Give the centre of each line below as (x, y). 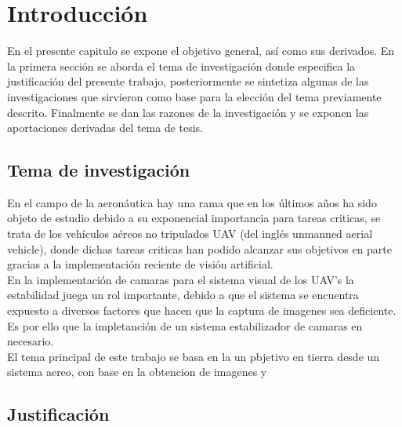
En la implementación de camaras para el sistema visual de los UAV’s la (181, 279)
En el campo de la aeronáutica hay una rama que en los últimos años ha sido (192, 202)
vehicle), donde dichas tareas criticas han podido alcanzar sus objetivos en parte (200, 248)
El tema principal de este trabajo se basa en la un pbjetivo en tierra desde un (194, 356)
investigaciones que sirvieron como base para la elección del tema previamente (194, 96)
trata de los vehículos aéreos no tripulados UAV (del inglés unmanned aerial (190, 234)
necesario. (31, 341)
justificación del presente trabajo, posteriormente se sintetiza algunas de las (188, 81)
